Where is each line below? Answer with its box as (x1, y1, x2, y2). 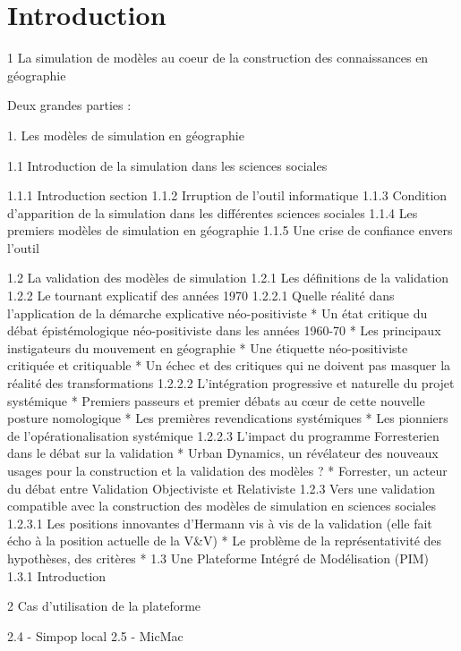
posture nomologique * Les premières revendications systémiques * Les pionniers (7, 409, 448, 427)
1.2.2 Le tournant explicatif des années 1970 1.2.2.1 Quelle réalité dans (7, 286, 395, 305)
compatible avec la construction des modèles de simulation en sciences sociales (7, 496, 436, 515)
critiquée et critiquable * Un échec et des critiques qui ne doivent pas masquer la (7, 356, 451, 375)
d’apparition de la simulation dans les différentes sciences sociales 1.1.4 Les (7, 203, 418, 222)
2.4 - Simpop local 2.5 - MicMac (7, 626, 184, 645)
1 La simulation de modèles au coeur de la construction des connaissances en (7, 48, 429, 67)
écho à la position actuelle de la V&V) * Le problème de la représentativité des (7, 531, 442, 550)
